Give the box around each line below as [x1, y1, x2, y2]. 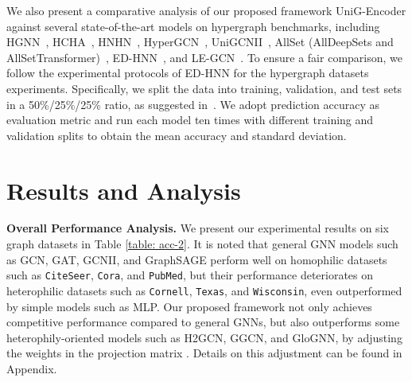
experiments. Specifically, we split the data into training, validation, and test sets [6, 80, 402, 96]
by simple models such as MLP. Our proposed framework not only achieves [6, 298, 372, 314]
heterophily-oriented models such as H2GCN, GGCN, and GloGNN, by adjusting [6, 329, 402, 345]
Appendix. [6, 360, 57, 376]
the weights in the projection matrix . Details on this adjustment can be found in [6, 345, 402, 361]
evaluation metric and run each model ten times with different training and [6, 111, 374, 128]
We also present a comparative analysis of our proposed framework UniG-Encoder [6, 2, 406, 18]
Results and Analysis [6, 173, 241, 206]
